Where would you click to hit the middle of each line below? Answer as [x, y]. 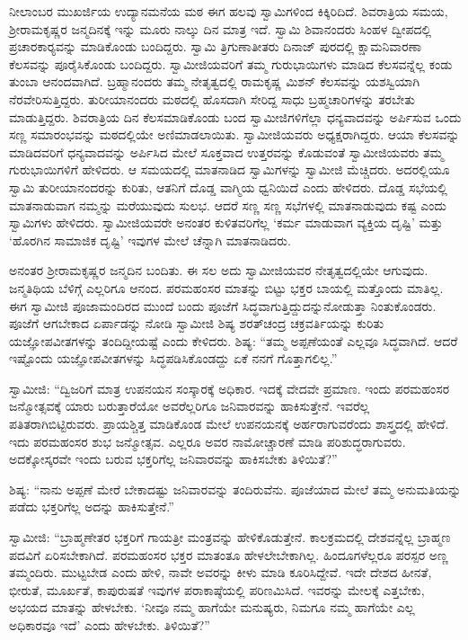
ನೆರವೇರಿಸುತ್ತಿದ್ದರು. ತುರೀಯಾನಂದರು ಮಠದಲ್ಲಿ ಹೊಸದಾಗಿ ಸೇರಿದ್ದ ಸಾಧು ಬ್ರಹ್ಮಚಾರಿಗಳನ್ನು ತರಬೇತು [212, 98]
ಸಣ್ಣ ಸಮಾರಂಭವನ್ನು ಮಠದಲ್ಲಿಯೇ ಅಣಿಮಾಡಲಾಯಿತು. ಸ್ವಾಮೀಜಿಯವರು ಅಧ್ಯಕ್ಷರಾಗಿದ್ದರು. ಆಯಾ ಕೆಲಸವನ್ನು [234, 134]
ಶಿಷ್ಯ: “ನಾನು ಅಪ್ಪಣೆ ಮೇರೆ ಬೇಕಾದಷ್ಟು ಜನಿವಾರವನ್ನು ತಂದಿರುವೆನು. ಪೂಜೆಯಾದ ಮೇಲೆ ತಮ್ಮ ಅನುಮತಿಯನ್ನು [235, 489]
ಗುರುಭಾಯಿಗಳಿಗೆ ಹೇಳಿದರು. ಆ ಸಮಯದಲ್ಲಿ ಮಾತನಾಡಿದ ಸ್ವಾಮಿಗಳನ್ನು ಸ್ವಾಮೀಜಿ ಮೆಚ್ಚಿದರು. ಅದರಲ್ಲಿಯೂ [230, 169]
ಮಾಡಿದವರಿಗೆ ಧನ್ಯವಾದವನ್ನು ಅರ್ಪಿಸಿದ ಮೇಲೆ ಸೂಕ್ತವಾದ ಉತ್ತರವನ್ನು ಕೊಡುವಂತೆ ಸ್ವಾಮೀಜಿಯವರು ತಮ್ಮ [226, 151]
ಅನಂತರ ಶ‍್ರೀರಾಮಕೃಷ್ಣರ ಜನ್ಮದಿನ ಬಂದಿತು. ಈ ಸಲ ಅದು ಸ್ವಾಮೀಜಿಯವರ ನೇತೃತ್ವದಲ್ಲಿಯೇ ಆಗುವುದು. [219, 270]
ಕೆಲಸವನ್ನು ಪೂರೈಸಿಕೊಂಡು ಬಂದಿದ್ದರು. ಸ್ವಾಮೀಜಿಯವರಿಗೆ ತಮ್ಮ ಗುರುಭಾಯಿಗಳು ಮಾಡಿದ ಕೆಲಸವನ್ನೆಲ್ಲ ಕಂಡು [231, 63]
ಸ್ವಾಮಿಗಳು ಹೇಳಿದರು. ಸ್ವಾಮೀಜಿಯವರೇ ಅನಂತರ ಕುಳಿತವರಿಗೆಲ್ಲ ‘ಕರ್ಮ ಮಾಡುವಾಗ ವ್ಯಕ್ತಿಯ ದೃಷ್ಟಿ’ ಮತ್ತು [226, 222]
